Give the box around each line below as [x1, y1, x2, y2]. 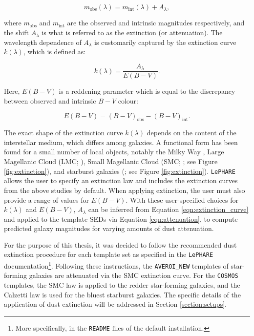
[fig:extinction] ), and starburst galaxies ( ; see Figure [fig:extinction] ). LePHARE [4, 166, 235, 176]
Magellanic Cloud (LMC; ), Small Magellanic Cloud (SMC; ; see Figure [4, 156, 218, 167]
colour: [118, 95, 138, 105]
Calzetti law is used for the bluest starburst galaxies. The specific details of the [4, 289, 241, 299]
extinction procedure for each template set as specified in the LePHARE [4, 249, 213, 259]
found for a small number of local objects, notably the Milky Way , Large [4, 147, 224, 157]
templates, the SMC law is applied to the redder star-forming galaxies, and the [4, 280, 240, 290]
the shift [4, 27, 29, 38]
